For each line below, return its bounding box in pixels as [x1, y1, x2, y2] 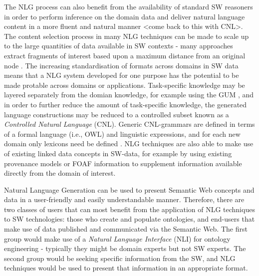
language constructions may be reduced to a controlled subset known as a [4, 109, 229, 119]
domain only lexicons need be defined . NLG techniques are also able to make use [4, 138, 254, 149]
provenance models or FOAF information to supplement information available [4, 158, 242, 168]
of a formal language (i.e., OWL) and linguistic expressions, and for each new [4, 128, 241, 139]
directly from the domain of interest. [4, 168, 116, 178]
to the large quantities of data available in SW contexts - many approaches [4, 40, 233, 51]
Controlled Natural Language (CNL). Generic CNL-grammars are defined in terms [4, 119, 255, 129]
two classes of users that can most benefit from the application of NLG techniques [4, 204, 255, 214]
